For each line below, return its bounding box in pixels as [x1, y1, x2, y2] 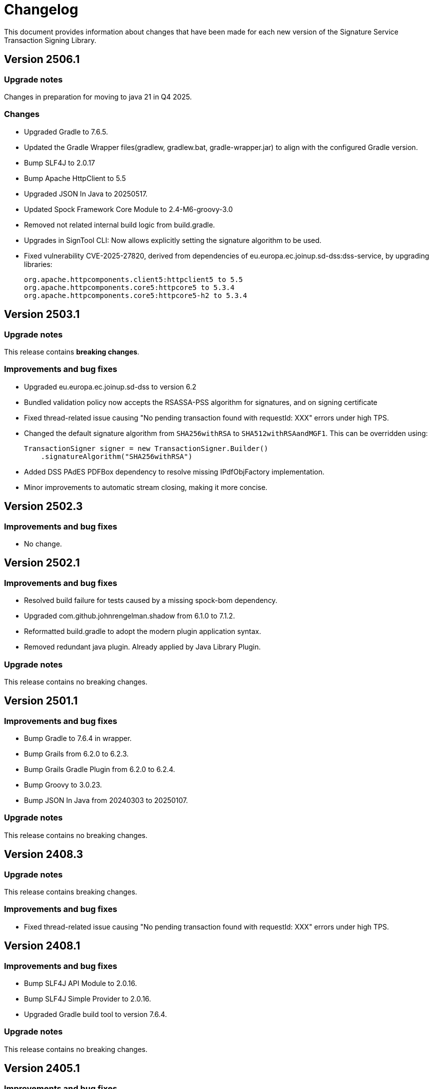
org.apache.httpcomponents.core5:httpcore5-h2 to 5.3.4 [24, 291, 247, 299]
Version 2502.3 [4, 500, 83, 513]
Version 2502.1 [4, 556, 80, 569]
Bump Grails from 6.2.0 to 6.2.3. [24, 749, 129, 758]
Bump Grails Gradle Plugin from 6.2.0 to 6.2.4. [24, 765, 175, 774]
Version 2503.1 [4, 308, 80, 321]
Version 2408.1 [4, 939, 80, 952]
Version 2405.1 [4, 1062, 80, 1075]
